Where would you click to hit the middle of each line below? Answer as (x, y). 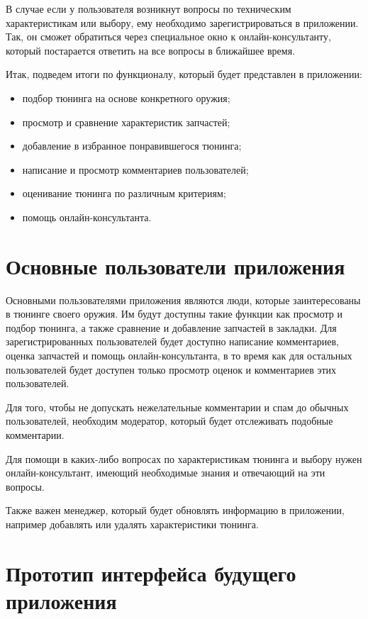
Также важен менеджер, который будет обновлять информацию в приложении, (175, 510)
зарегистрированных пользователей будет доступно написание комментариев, (172, 341)
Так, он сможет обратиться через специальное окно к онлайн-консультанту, (168, 37)
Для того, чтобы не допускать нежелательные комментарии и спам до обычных (177, 407)
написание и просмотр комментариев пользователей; (135, 169)
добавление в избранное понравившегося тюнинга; (132, 146)
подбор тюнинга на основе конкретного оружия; (126, 97)
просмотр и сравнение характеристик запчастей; (126, 122)
